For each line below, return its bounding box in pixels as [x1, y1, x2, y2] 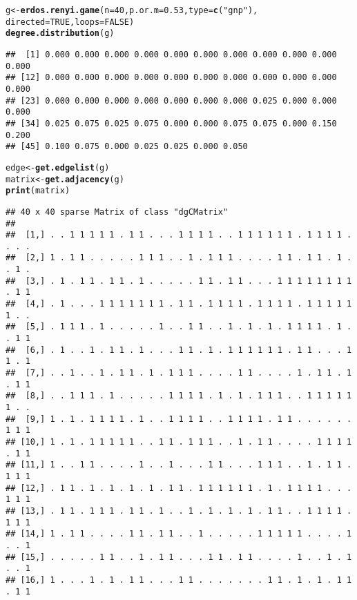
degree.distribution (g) [6, 28, 115, 39]
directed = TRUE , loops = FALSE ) [6, 17, 135, 27]
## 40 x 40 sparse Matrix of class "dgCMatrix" [6, 206, 229, 217]
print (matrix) [6, 186, 70, 196]
